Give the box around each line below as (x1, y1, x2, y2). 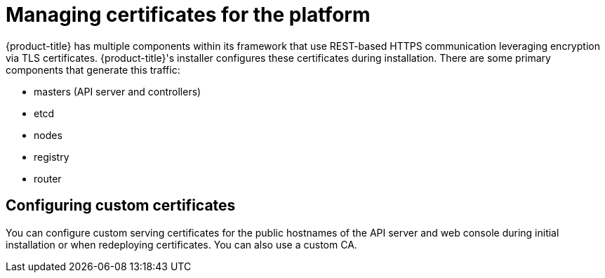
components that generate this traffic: (6, 63, 180, 76)
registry (34, 150, 69, 163)
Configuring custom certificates (6, 197, 236, 215)
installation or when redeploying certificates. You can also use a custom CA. (6, 238, 357, 251)
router (34, 172, 62, 185)
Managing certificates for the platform (6, 3, 371, 27)
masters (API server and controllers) (34, 85, 201, 98)
